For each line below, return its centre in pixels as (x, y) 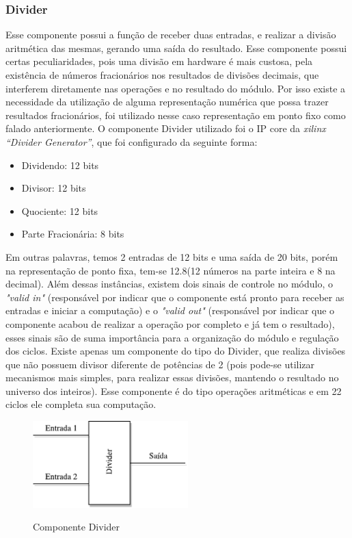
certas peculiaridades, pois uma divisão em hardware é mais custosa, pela (159, 61)
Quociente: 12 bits (60, 210)
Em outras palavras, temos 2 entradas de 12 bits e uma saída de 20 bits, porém (172, 256)
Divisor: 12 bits (54, 188)
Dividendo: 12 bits (60, 165)
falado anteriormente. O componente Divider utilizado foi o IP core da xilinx (166, 128)
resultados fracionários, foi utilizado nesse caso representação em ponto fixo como (176, 115)
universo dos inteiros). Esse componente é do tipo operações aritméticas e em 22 (174, 390)
